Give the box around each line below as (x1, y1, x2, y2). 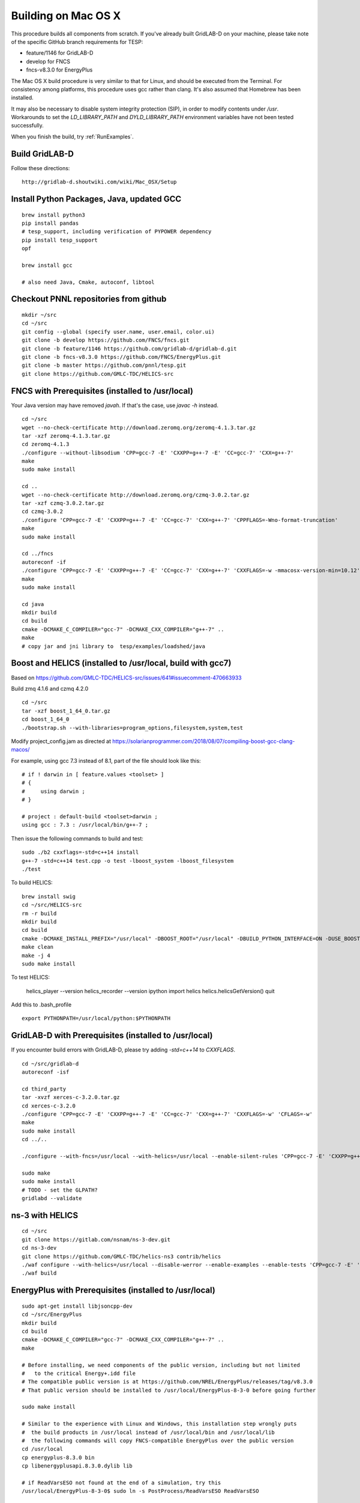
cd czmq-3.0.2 (22, 508, 63, 515)
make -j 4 (22, 952, 50, 959)
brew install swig (22, 893, 76, 900)
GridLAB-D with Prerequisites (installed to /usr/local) (11, 1030, 213, 1041)
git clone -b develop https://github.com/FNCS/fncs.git (22, 337, 190, 344)
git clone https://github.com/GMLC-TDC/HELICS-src (22, 370, 174, 377)
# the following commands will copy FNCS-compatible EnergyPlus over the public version (22, 1437, 294, 1444)
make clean (22, 944, 54, 950)
